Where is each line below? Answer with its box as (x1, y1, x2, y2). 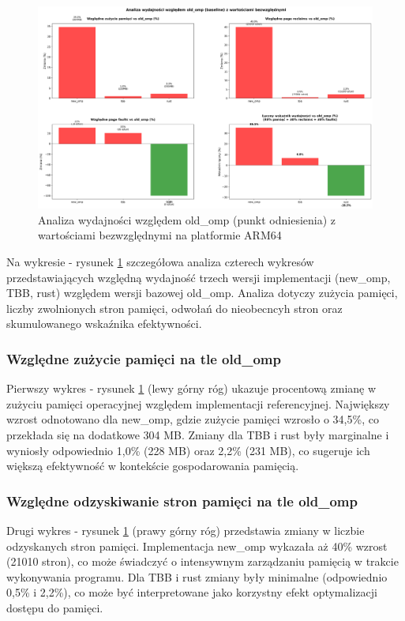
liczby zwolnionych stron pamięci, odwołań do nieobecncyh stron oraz (6, 299, 343, 316)
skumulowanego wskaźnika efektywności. (6, 315, 202, 332)
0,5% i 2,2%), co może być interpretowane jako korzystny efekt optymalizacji (6, 584, 377, 600)
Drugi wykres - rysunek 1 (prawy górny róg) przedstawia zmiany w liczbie (6, 522, 365, 539)
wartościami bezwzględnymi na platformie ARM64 (38, 227, 282, 243)
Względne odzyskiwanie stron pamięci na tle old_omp (6, 491, 358, 510)
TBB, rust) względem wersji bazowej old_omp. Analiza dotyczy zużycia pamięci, (6, 284, 398, 301)
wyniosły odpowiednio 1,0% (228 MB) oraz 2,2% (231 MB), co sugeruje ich (6, 442, 370, 458)
